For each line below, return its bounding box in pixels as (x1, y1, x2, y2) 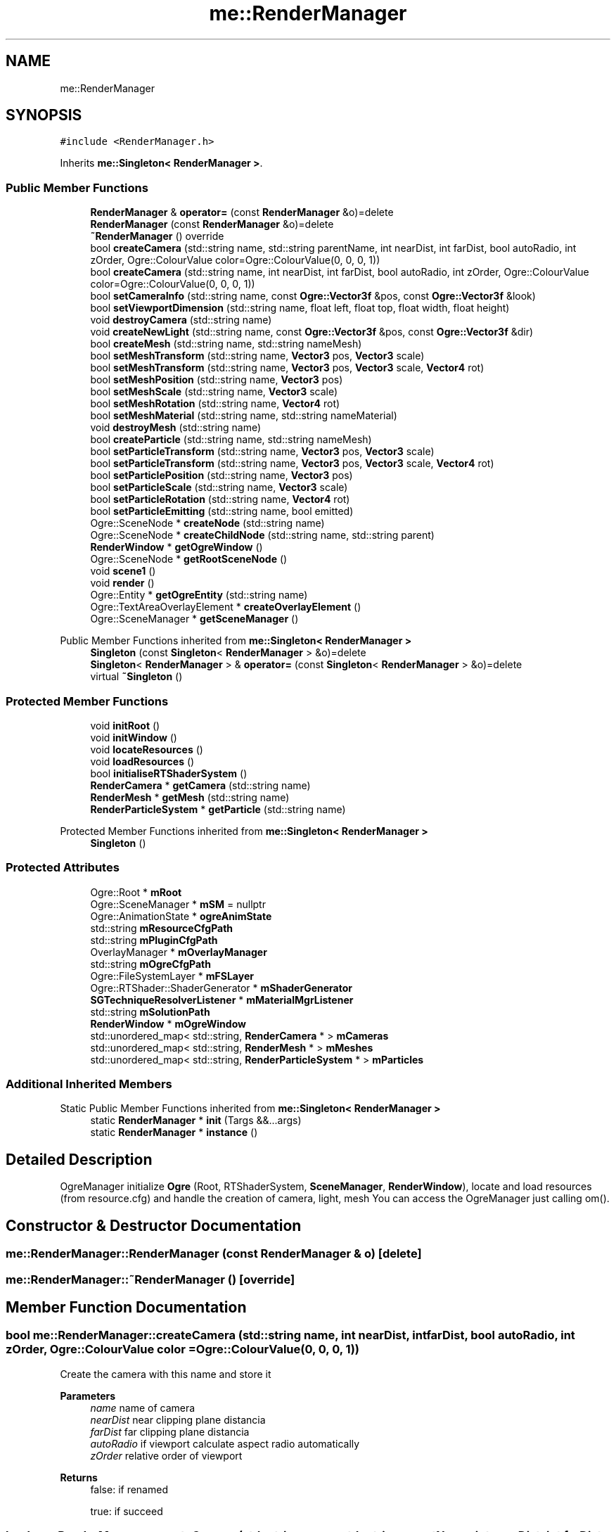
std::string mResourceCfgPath (90, 921, 233, 934)
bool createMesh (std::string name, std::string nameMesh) (90, 338, 362, 350)
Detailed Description (6, 1150, 153, 1168)
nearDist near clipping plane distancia (90, 1413, 266, 1426)
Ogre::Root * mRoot (90, 886, 182, 898)
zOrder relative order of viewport (90, 1449, 243, 1462)
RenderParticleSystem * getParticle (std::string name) (90, 803, 346, 815)
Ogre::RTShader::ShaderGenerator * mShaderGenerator (90, 981, 352, 994)
